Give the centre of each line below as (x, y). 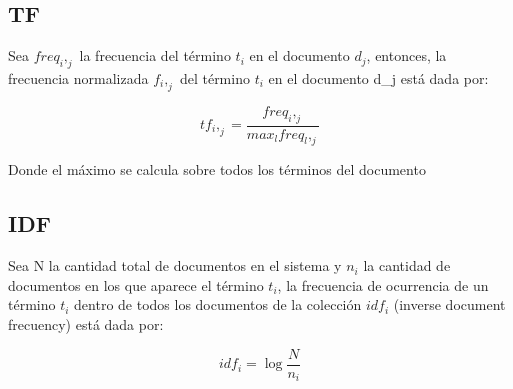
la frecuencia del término (155, 55)
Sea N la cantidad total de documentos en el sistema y (175, 265)
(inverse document (449, 304)
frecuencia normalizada (78, 78)
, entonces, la (406, 55)
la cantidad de (407, 265)
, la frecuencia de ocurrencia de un (383, 284)
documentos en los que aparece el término (136, 284)
